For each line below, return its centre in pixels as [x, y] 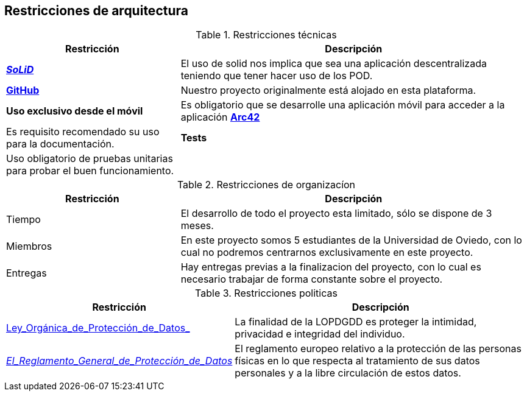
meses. [197, 226]
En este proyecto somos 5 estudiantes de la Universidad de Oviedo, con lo [351, 240]
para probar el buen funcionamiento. [90, 171]
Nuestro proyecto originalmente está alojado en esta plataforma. [328, 90]
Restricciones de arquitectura [96, 11]
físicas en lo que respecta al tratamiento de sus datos [357, 361]
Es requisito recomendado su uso [83, 132]
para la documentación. [60, 144]
